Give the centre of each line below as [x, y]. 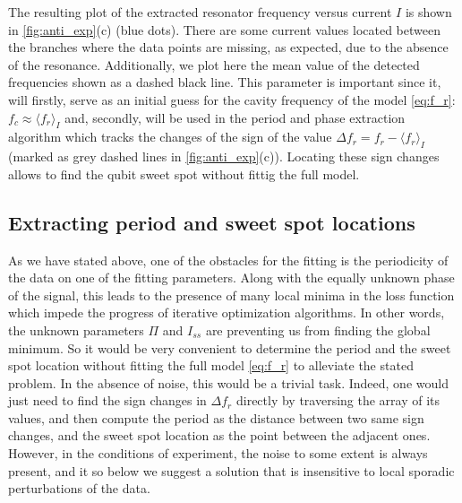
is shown [428, 12]
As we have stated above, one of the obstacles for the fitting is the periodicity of [228, 260]
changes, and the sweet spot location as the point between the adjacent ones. [219, 435]
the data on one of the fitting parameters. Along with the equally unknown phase [231, 278]
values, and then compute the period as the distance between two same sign [216, 417]
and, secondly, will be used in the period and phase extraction [235, 117]
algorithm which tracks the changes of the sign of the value [170, 137]
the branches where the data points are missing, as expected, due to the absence [228, 47]
